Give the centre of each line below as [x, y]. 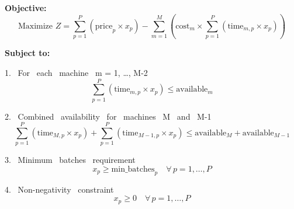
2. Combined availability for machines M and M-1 [108, 116]
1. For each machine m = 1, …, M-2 [76, 72]
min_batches [133, 169]
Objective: [26, 8]
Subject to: [27, 53]
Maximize [35, 26]
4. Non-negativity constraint [59, 189]
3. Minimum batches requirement [70, 160]
